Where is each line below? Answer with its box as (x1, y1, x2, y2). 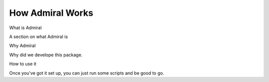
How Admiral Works (9, 7, 94, 18)
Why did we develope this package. (9, 52, 83, 58)
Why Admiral (9, 42, 36, 49)
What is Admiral (9, 25, 42, 31)
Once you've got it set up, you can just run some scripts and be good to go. (9, 70, 164, 76)
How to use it (9, 61, 37, 67)
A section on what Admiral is (9, 34, 68, 40)
